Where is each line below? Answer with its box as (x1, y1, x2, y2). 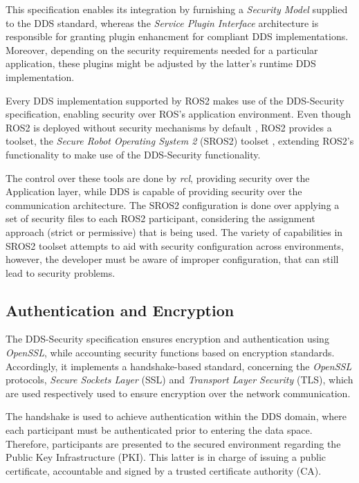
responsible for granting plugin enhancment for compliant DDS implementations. (6, 29, 349, 44)
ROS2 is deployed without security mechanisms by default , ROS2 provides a (6, 120, 332, 134)
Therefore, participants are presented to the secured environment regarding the (6, 436, 341, 450)
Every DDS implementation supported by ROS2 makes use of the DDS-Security (6, 93, 344, 107)
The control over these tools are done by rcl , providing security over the (6, 170, 310, 185)
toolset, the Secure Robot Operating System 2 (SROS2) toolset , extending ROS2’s (6, 134, 354, 148)
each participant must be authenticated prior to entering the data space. (6, 423, 313, 437)
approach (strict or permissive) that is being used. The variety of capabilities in (6, 224, 343, 239)
